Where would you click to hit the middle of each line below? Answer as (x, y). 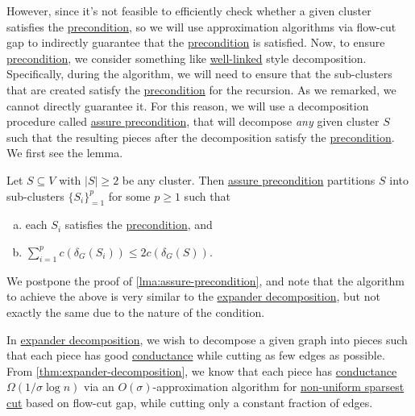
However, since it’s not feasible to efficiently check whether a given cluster (189, 10)
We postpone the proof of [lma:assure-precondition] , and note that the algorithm (205, 280)
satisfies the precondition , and (139, 225)
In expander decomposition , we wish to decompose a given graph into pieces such (207, 339)
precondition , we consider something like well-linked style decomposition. (187, 58)
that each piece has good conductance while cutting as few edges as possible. (196, 355)
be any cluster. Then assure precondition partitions (249, 179)
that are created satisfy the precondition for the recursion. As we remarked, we (201, 89)
